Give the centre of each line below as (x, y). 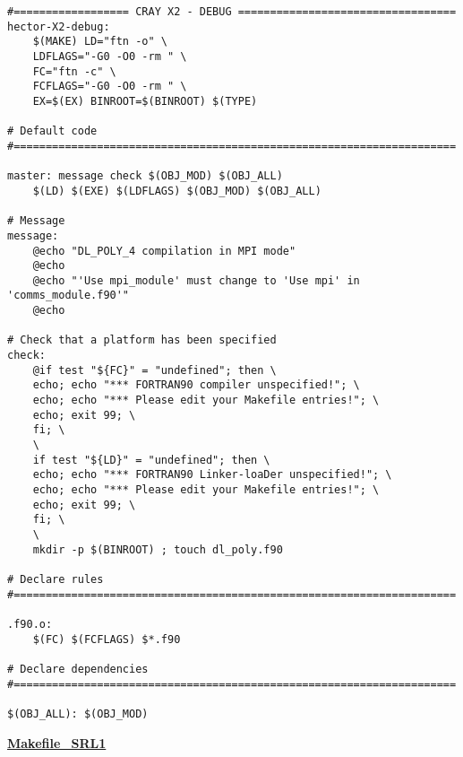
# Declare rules (56, 579)
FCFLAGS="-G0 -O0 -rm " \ (110, 87)
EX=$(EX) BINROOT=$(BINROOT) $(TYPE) (145, 101)
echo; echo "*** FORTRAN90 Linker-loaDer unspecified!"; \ (212, 475)
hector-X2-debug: (59, 26)
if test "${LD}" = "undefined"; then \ (151, 460)
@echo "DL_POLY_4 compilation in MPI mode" (164, 251)
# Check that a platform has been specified (142, 340)
